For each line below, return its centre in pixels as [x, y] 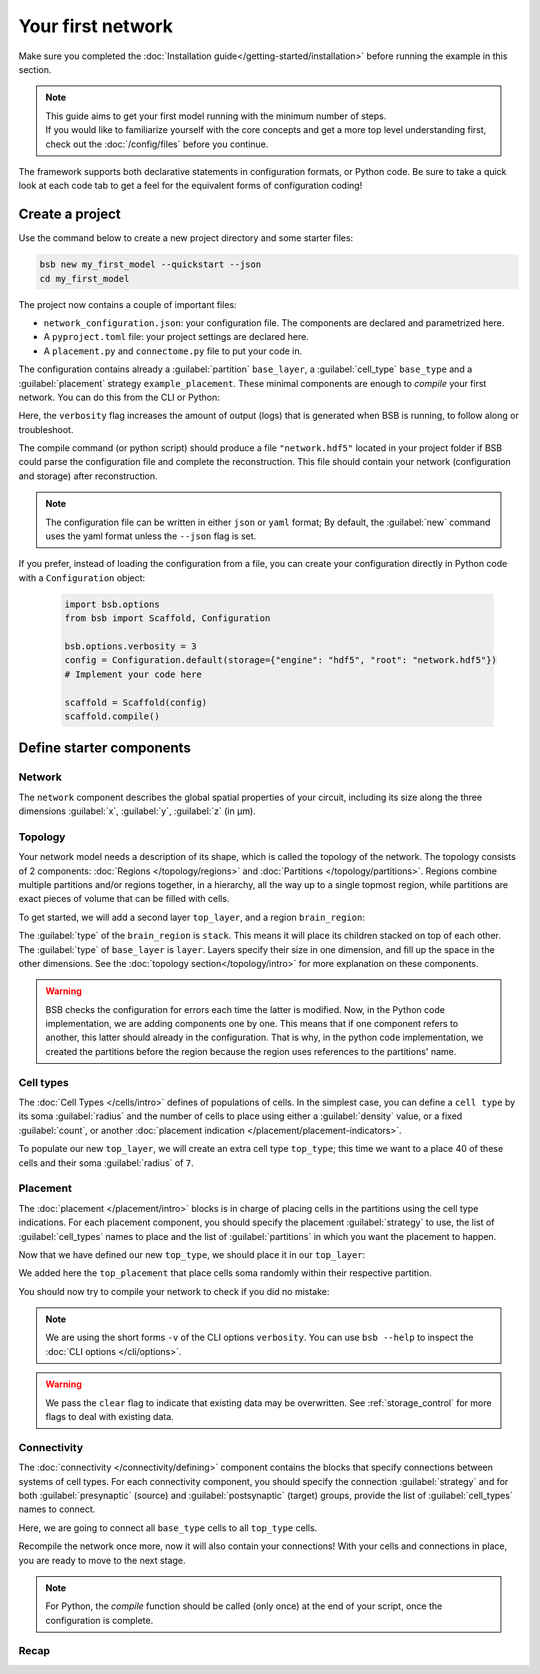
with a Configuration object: [82, 577]
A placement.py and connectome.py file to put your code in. [173, 351]
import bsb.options [112, 604]
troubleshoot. [46, 429]
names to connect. [57, 1509]
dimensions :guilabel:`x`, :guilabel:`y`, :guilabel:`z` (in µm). [137, 811]
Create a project [70, 214]
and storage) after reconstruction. [88, 476]
